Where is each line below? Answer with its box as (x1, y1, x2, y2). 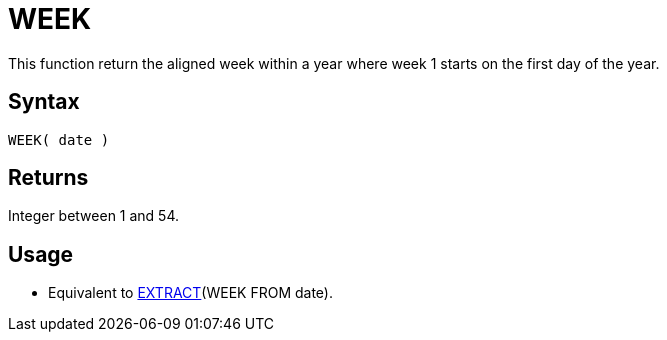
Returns (8, 165, 89, 191)
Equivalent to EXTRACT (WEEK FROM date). (48, 284, 334, 302)
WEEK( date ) (8, 131, 110, 148)
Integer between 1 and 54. (8, 207, 180, 225)
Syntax (8, 89, 80, 115)
